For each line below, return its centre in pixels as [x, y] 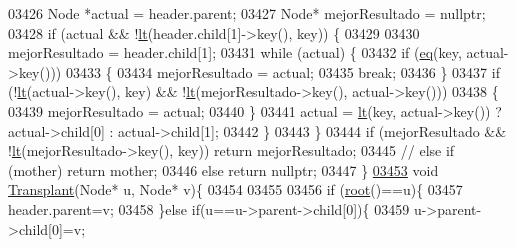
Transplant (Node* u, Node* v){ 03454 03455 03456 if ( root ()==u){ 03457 [235, 189]
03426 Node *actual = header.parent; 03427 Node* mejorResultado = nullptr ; [247, 13]
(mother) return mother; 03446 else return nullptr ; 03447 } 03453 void [223, 169]
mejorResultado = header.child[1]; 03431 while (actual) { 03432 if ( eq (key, [235, 52]
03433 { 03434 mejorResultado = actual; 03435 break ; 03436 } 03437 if [282, 71]
